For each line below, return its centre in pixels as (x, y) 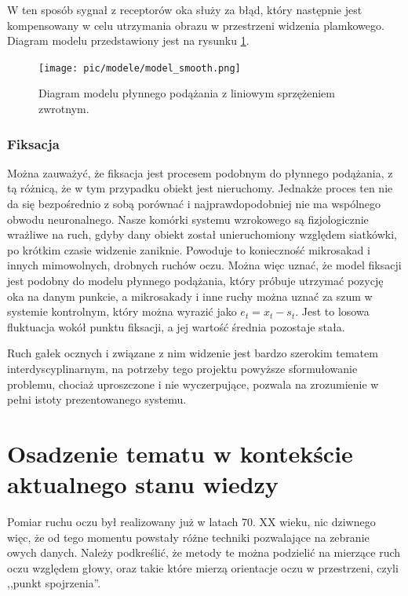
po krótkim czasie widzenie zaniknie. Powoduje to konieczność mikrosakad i (189, 249)
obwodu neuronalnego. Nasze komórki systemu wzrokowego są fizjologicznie (188, 219)
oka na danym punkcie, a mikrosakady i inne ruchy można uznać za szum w (190, 296)
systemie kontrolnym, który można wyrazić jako (122, 311)
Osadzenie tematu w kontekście (180, 453)
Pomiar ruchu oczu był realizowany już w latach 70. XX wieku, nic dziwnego (191, 522)
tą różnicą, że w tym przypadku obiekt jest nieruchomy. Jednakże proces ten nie (200, 188)
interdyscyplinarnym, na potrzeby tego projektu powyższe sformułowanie (182, 368)
